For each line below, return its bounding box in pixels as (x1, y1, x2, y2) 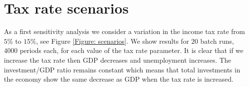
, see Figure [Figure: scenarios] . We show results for (36, 35, 189, 46)
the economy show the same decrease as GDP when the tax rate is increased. (4, 74, 233, 84)
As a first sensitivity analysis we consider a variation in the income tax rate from (4, 26, 245, 36)
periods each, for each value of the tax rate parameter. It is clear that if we (19, 45, 244, 55)
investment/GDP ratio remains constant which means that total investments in (4, 64, 240, 74)
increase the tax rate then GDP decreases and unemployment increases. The (4, 54, 231, 65)
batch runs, (200, 35, 234, 46)
